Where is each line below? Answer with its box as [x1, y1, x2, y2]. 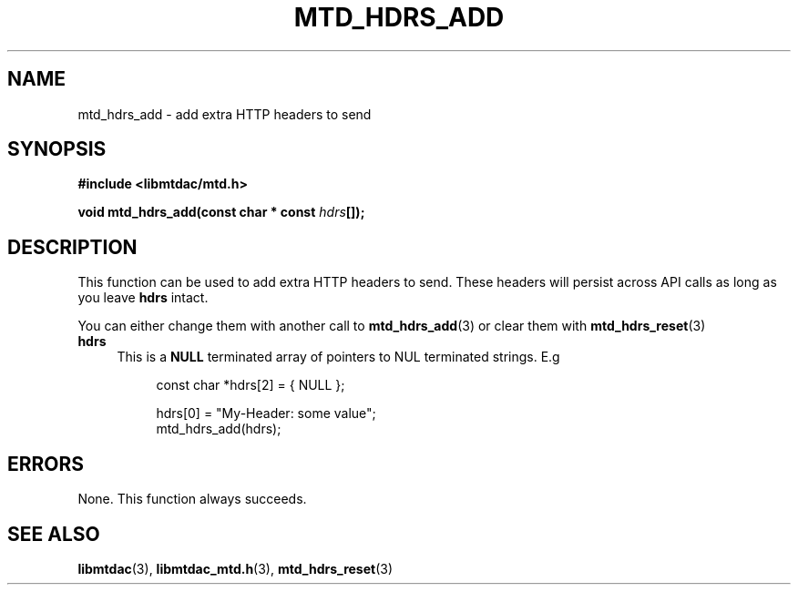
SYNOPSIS [7, 138, 107, 161]
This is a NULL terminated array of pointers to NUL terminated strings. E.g [117, 349, 560, 365]
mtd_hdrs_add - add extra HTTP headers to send [77, 106, 372, 122]
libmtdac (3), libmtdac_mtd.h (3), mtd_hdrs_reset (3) [77, 560, 394, 577]
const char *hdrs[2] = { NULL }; [156, 377, 345, 393]
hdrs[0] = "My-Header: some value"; [156, 405, 376, 422]
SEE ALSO [7, 522, 100, 546]
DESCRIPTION [7, 235, 138, 259]
